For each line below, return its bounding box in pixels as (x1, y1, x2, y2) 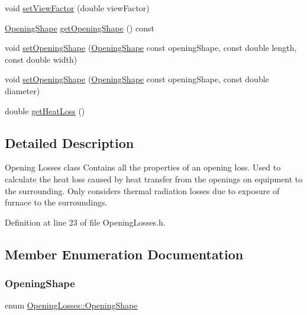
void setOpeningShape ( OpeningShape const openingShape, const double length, (5, 41, 297, 54)
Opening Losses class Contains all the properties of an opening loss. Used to (5, 161, 281, 173)
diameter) (5, 84, 40, 97)
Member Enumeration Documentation (5, 245, 244, 263)
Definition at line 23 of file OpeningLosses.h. (5, 216, 166, 228)
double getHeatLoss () (5, 104, 85, 117)
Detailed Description (5, 133, 134, 152)
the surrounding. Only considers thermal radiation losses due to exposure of (5, 184, 280, 197)
